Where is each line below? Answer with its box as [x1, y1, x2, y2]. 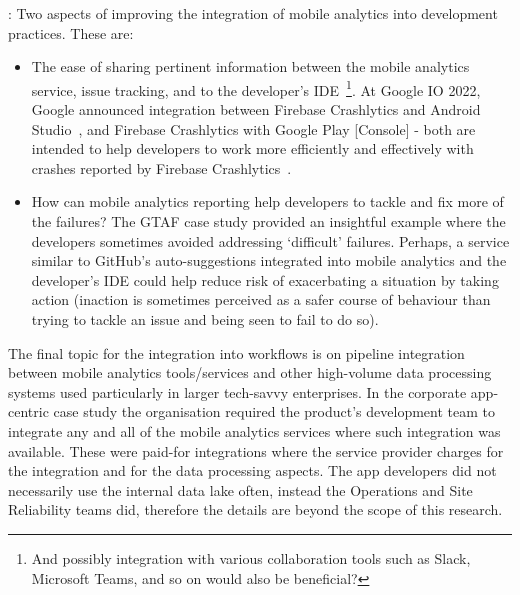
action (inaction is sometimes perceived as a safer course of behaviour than [31, 289, 491, 310]
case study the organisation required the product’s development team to [53, 401, 495, 422]
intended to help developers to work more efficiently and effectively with [31, 138, 474, 159]
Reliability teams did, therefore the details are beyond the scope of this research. [8, 499, 503, 520]
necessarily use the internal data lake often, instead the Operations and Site [8, 479, 473, 500]
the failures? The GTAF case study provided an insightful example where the [31, 211, 506, 231]
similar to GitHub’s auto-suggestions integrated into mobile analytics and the [31, 250, 507, 271]
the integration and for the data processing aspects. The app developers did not [8, 460, 497, 481]
